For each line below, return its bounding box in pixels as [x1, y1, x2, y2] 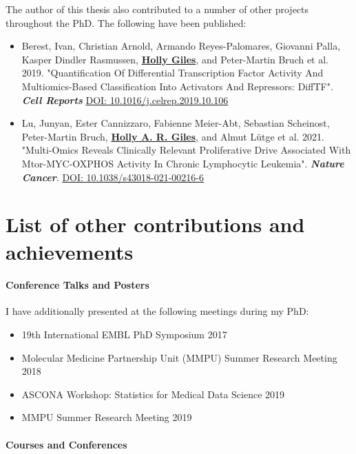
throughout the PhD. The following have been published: [6, 15, 247, 30]
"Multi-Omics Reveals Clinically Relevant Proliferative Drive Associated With [21, 143, 351, 157]
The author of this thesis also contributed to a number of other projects [6, 2, 309, 16]
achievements [6, 237, 134, 265]
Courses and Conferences [6, 437, 127, 451]
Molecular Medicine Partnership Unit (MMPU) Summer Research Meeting [21, 350, 337, 364]
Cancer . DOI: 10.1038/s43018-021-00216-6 [21, 169, 205, 184]
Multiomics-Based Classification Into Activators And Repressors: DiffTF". [21, 79, 333, 93]
